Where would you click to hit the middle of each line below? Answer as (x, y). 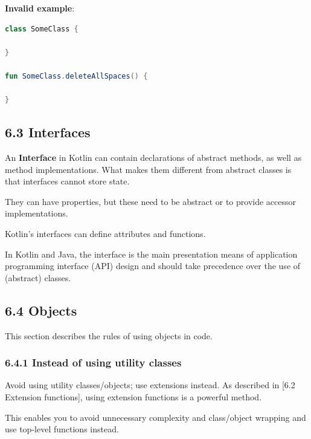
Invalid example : (40, 8)
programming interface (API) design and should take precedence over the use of (153, 266)
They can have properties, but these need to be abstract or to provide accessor (151, 201)
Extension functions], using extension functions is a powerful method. (133, 396)
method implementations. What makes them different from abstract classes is (148, 169)
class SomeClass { (42, 29)
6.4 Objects (41, 310)
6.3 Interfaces (48, 132)
